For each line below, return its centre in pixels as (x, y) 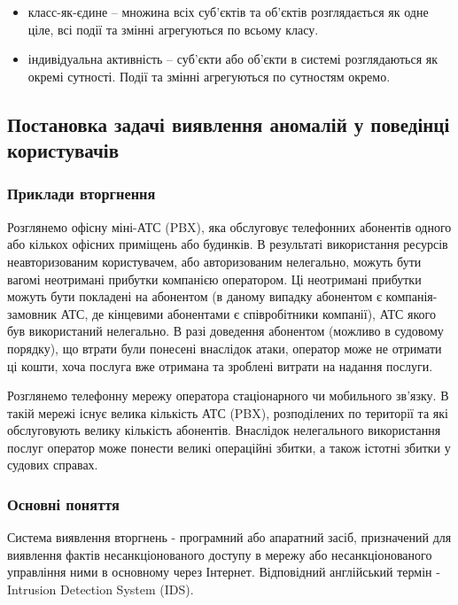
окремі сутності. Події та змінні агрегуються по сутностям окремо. (209, 76)
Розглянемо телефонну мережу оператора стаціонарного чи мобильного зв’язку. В (228, 396)
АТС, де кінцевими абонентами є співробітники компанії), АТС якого (248, 313)
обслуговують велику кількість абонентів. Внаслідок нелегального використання (224, 430)
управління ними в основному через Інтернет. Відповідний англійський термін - (224, 572)
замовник (32, 313)
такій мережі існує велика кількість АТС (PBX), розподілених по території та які (228, 412)
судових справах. (53, 465)
